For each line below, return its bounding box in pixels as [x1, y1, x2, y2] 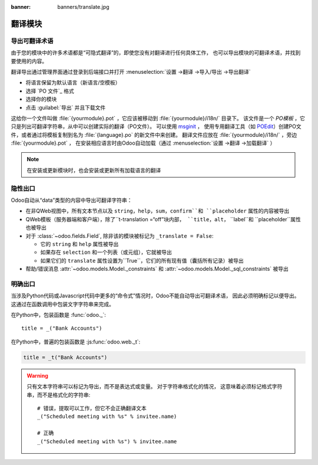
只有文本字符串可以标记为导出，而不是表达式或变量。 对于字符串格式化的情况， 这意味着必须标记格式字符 [26, 383, 283, 390]
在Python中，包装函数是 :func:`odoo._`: [11, 312, 106, 319]
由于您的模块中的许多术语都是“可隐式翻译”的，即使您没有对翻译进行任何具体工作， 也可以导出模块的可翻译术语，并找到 [11, 49, 301, 56]
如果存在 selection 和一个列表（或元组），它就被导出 [40, 248, 172, 256]
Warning [26, 372, 48, 379]
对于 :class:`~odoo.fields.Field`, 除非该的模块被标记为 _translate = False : [25, 232, 214, 239]
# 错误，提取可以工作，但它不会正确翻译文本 [37, 405, 147, 411]
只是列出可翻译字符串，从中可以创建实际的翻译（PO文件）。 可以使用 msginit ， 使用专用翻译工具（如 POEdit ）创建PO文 [11, 123, 302, 130]
